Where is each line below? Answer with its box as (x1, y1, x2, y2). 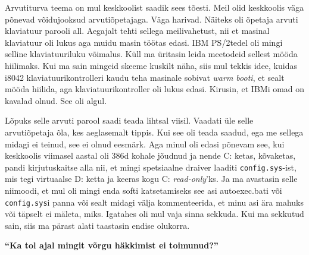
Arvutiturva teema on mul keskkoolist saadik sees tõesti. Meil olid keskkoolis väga (5, 1, 304, 13)
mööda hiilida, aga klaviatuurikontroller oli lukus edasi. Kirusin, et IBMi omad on (5, 83, 305, 95)
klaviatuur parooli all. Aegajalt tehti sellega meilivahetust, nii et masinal (5, 24, 270, 37)
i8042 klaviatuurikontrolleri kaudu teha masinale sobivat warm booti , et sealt (5, 71, 285, 83)
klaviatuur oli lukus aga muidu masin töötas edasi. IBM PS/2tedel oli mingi (5, 36, 283, 48)
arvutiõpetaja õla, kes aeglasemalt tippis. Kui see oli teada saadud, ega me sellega (5, 125, 304, 138)
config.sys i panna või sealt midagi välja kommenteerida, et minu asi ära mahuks (5, 196, 304, 208)
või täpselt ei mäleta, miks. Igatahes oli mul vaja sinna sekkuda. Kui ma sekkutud (5, 207, 304, 220)
